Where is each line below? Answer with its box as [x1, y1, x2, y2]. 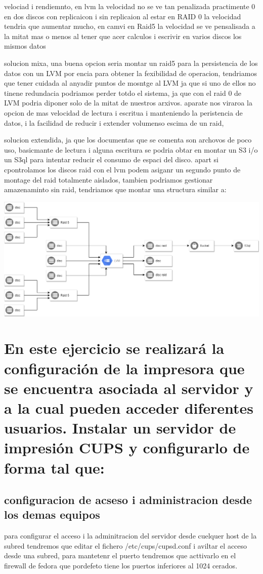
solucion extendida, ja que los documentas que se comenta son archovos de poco [4, 134, 252, 145]
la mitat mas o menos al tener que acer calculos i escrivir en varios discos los [4, 30, 242, 41]
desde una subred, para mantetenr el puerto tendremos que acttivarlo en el [4, 550, 236, 561]
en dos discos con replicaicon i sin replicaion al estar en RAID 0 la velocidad [4, 11, 241, 21]
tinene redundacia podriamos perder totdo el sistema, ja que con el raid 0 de [4, 87, 242, 98]
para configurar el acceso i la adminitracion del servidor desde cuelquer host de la [4, 530, 257, 541]
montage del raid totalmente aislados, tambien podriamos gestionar [4, 174, 213, 185]
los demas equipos [4, 507, 100, 522]
